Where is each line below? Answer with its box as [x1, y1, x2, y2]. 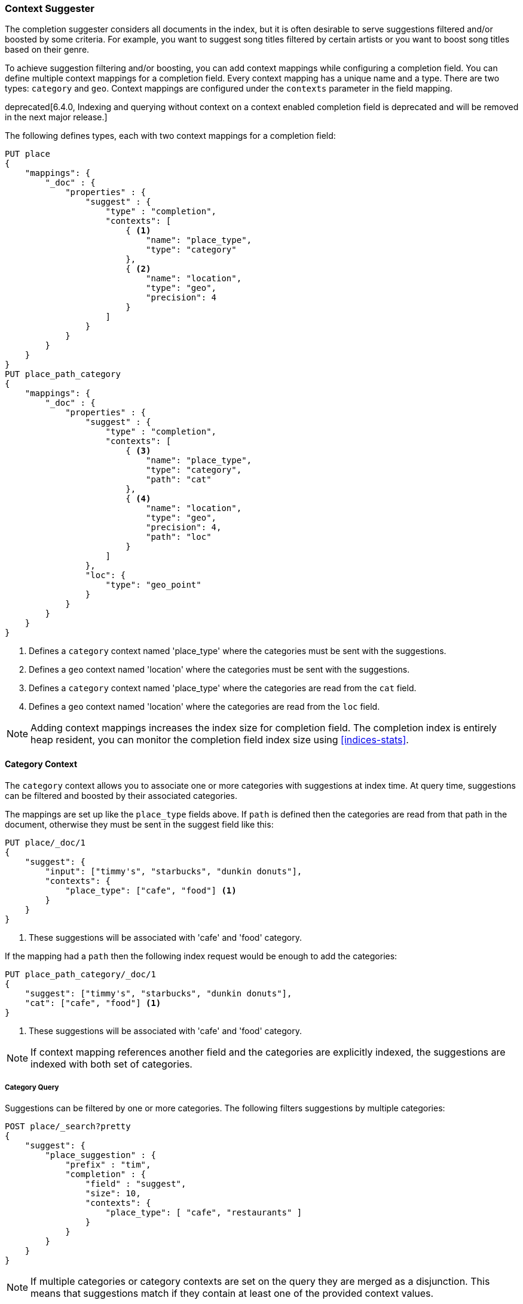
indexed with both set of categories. [30, 1057, 192, 1070]
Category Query [5, 1083, 59, 1092]
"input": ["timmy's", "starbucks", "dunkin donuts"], [45, 866, 302, 876]
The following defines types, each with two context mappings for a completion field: [5, 130, 336, 141]
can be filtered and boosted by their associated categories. [5, 790, 237, 801]
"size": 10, [85, 1189, 141, 1199]
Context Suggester [5, 2, 94, 14]
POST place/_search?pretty [5, 1121, 131, 1132]
